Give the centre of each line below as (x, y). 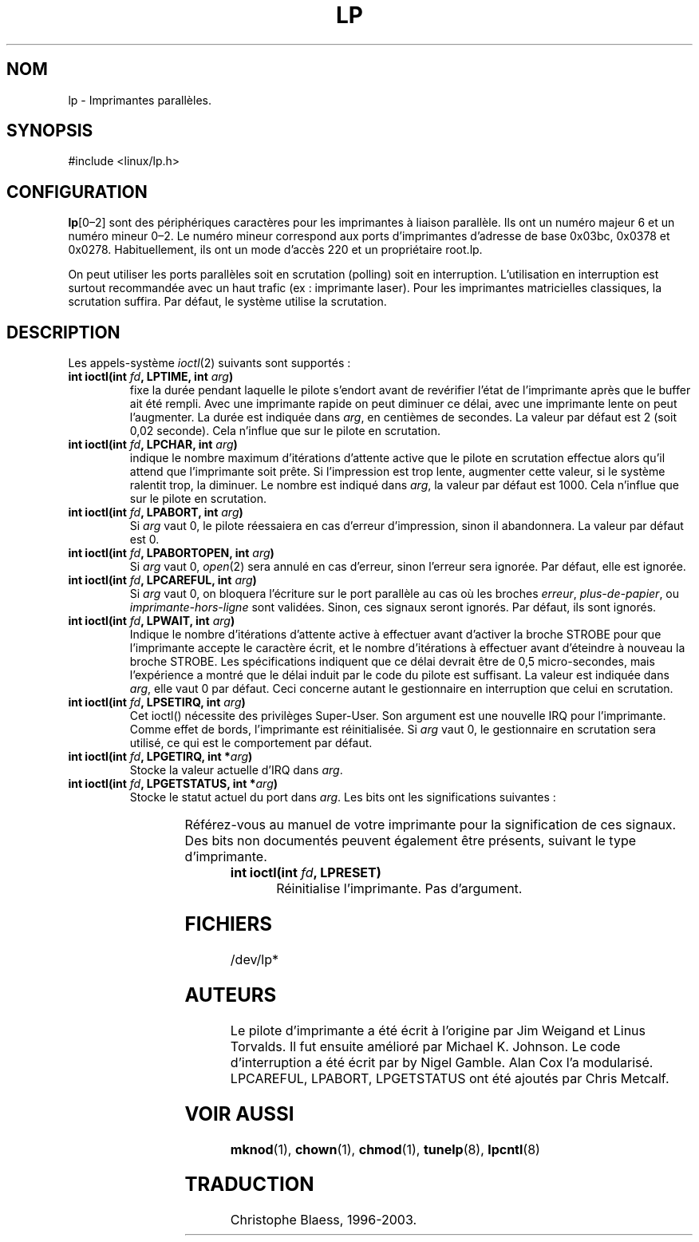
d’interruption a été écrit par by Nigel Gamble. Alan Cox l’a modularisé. (442, 1062)
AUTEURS (231, 995)
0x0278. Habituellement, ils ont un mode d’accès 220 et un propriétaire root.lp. (275, 250)
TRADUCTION (249, 1185)
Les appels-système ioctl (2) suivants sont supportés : (209, 363)
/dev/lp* (254, 959)
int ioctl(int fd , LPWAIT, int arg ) (152, 621)
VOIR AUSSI (239, 1113)
